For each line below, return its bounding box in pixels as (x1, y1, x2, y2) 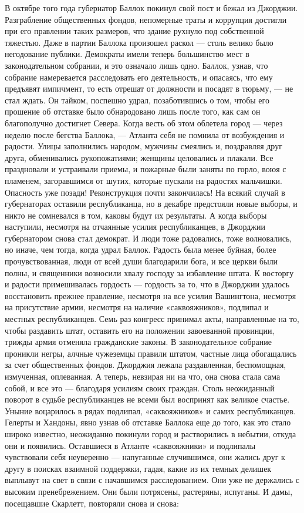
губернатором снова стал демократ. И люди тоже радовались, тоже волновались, (5, 232, 292, 244)
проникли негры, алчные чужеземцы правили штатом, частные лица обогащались (5, 347, 297, 359)
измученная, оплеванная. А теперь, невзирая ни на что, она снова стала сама (5, 370, 281, 382)
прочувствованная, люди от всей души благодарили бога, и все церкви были (5, 255, 278, 267)
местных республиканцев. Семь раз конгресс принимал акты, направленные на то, (5, 313, 299, 325)
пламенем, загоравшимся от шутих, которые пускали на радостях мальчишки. (5, 174, 282, 186)
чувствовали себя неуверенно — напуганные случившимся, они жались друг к (5, 451, 285, 463)
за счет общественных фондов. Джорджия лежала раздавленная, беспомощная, (5, 358, 286, 371)
